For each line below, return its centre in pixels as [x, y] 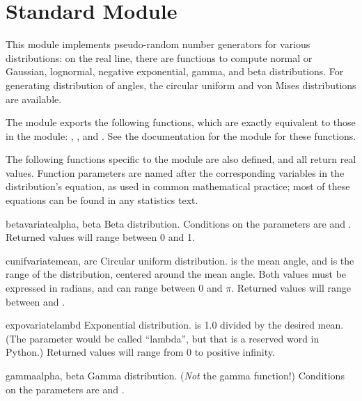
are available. [34, 99]
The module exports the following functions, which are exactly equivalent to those [181, 122]
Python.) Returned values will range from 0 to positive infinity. [140, 352]
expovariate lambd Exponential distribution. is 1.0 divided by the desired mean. [175, 325]
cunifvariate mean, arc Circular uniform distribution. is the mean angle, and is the [180, 260]
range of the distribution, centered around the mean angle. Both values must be [176, 274]
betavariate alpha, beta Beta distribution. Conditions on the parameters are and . [179, 223]
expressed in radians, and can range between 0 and [114, 288]
